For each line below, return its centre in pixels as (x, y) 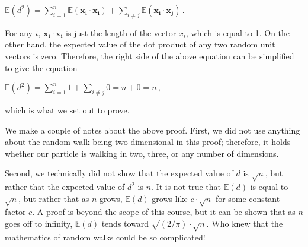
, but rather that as (54, 198)
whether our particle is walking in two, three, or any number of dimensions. (142, 153)
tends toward (125, 224)
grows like (170, 198)
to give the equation (41, 67)
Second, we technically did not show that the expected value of (119, 173)
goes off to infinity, (39, 224)
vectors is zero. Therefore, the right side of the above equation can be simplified (150, 56)
